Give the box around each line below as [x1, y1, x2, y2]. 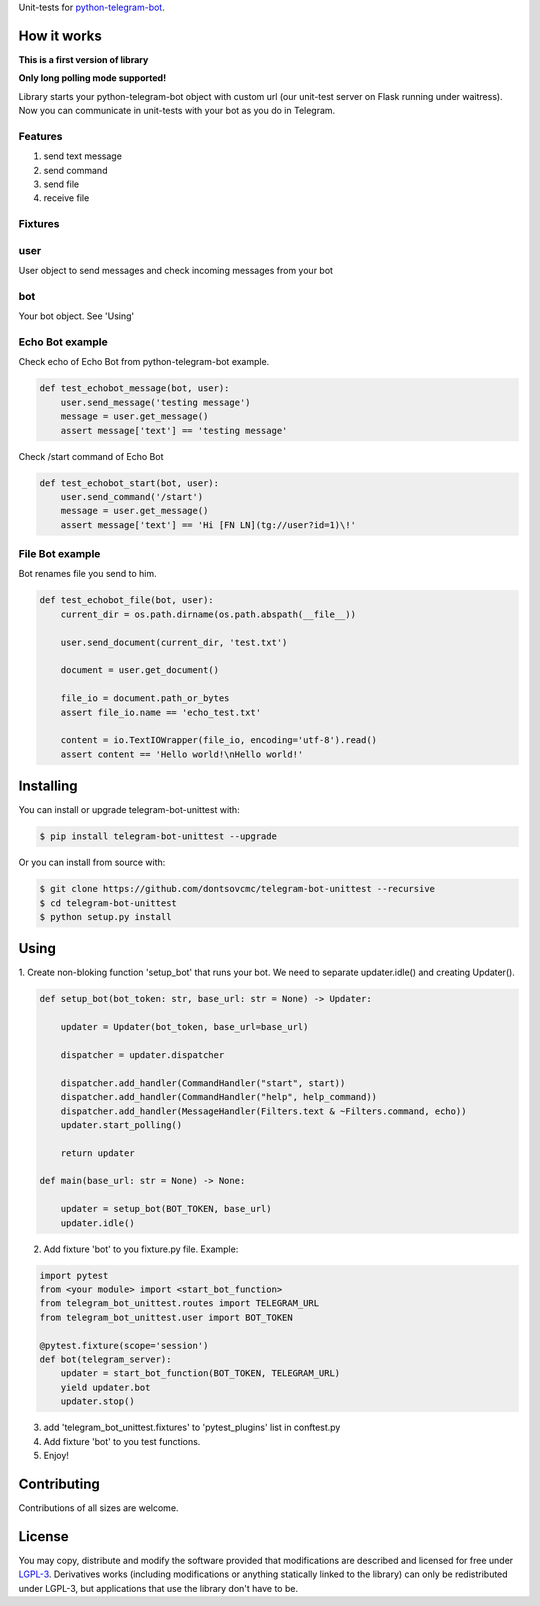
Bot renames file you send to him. [18, 568, 157, 580]
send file [43, 178, 80, 190]
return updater [60, 1147, 135, 1159]
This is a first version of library [18, 53, 149, 65]
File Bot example [18, 547, 101, 561]
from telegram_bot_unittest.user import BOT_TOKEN [39, 1311, 294, 1323]
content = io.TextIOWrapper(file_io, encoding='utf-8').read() [60, 735, 378, 746]
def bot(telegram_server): [39, 1353, 172, 1365]
